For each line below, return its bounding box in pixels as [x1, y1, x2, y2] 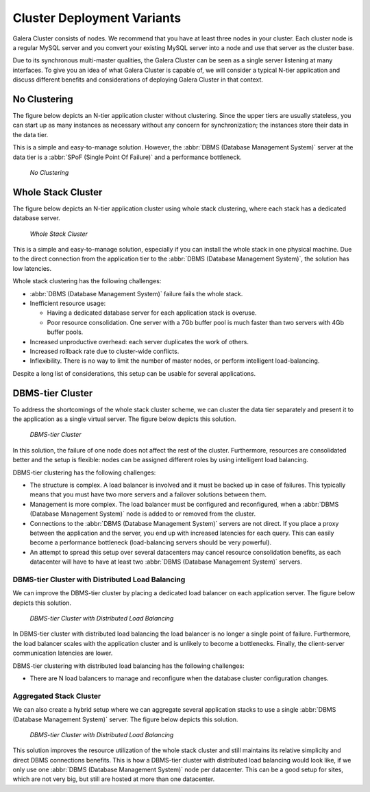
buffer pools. [47, 328, 84, 336]
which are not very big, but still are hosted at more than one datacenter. [12, 775, 215, 783]
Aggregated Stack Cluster [12, 691, 101, 701]
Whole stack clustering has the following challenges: [12, 277, 162, 285]
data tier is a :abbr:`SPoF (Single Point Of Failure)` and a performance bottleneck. [12, 153, 243, 161]
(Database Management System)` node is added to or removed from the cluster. [29, 509, 256, 518]
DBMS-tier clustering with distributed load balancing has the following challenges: [12, 662, 245, 670]
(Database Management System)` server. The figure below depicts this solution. [12, 715, 238, 723]
